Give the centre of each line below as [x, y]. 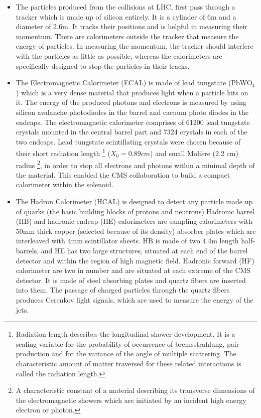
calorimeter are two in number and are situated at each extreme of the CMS [133, 270]
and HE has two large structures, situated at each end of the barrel [144, 250]
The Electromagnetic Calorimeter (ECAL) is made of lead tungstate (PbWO [134, 83]
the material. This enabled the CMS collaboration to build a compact [123, 174]
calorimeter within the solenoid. [64, 184]
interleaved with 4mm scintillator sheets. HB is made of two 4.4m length [127, 241]
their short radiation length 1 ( [63, 152]
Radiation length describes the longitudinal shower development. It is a [125, 334]
